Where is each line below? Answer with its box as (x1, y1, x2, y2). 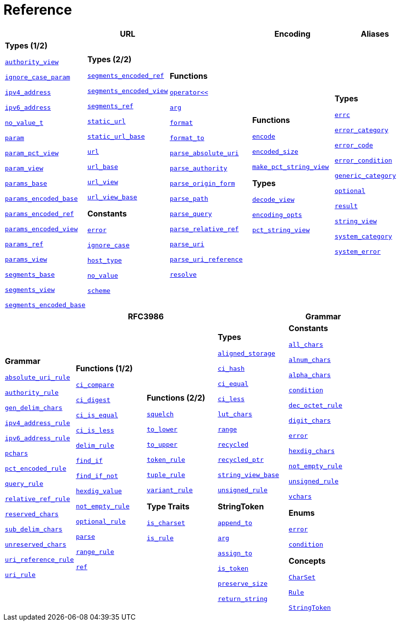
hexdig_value (75, 487, 122, 495)
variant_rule (146, 486, 193, 494)
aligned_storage (217, 349, 276, 357)
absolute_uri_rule (5, 373, 71, 381)
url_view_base (87, 193, 138, 201)
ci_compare (75, 381, 115, 389)
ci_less (217, 395, 245, 403)
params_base (5, 179, 47, 187)
